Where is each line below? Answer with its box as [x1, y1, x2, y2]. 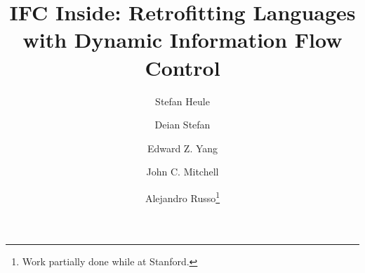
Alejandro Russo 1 [145, 188, 220, 205]
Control [145, 53, 220, 81]
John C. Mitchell [146, 164, 219, 179]
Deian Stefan [154, 117, 211, 132]
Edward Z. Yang [147, 140, 218, 155]
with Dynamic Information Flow [22, 25, 343, 54]
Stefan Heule [155, 93, 210, 108]
